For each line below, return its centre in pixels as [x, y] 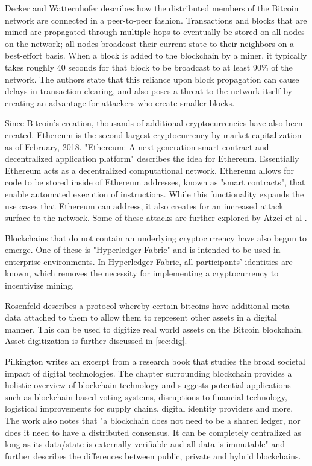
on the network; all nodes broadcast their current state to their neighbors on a [150, 43]
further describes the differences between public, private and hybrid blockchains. [153, 455]
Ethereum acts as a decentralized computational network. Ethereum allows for [149, 170]
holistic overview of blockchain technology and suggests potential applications [148, 385]
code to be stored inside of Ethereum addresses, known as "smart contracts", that [155, 182]
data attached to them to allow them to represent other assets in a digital [141, 317]
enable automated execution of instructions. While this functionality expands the [154, 193]
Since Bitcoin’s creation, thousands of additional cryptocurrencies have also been [154, 123]
